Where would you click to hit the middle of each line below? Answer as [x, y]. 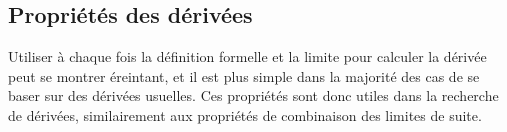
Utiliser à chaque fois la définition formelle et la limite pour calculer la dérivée [247, 56]
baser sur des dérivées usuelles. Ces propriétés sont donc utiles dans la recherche [253, 95]
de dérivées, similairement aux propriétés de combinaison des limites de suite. [245, 114]
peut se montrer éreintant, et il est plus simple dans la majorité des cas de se [244, 75]
